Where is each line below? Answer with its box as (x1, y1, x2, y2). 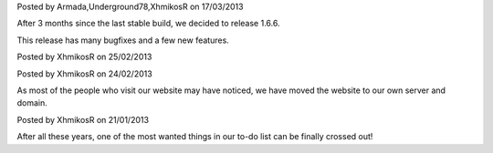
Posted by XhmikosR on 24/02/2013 (16, 68, 152, 79)
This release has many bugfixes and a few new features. (16, 35, 230, 46)
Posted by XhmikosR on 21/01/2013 (16, 114, 150, 125)
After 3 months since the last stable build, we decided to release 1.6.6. (16, 18, 280, 29)
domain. (16, 97, 47, 108)
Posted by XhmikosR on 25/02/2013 (16, 51, 152, 63)
